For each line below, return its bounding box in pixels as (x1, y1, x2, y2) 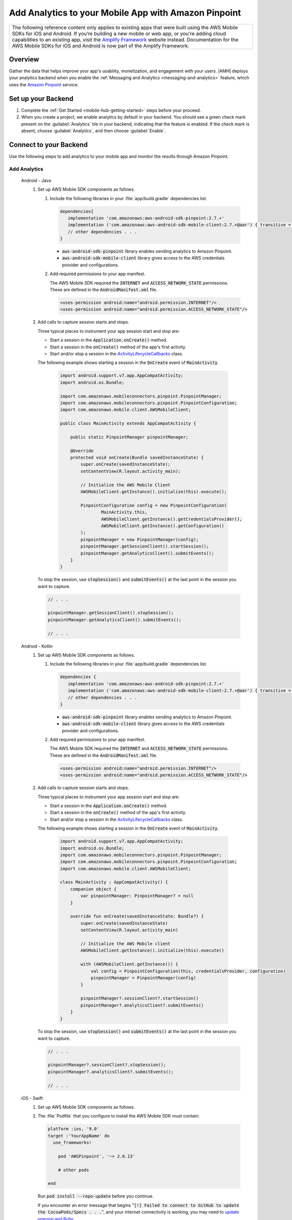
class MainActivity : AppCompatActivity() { (60, 879, 168, 885)
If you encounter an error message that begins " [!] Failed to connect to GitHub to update (37, 1202, 239, 1208)
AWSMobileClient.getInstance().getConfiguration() (101, 523, 225, 529)
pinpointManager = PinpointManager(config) (91, 975, 197, 980)
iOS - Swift (21, 1095, 43, 1101)
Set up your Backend (9, 94, 73, 102)
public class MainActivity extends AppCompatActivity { (60, 421, 197, 427)
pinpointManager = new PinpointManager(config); (80, 537, 199, 542)
